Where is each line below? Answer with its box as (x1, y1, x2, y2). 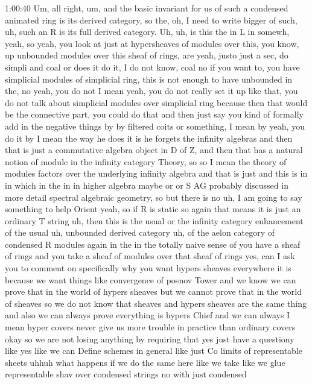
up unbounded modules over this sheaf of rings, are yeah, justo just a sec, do (5, 49, 288, 61)
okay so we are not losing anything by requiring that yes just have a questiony (5, 332, 294, 345)
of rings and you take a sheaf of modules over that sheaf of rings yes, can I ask (5, 250, 295, 262)
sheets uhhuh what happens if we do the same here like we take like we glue (5, 356, 285, 368)
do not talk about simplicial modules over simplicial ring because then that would (5, 96, 308, 109)
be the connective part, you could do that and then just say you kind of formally (5, 108, 304, 121)
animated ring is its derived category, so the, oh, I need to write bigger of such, (5, 13, 298, 26)
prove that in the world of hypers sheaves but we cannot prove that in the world (5, 285, 302, 298)
